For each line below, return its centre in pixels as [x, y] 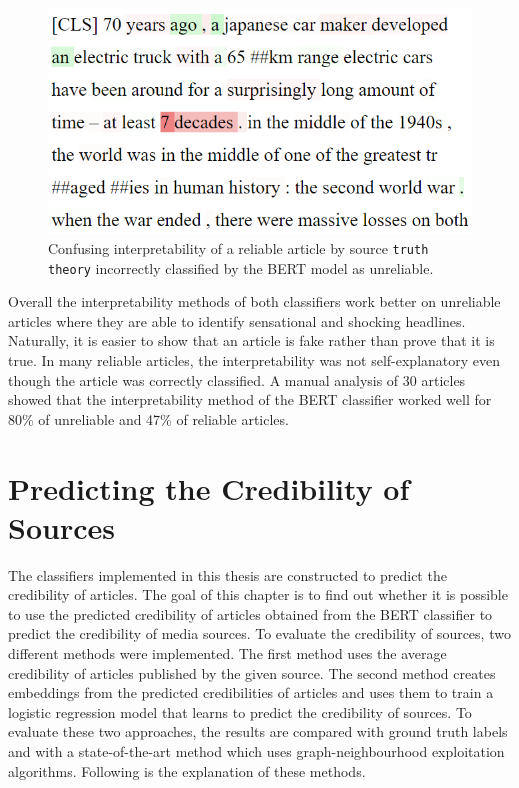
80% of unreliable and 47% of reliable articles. [148, 418]
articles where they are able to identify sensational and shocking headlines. [237, 320]
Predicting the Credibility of [209, 487]
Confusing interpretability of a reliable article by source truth [238, 247]
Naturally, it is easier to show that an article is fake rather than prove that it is [251, 340]
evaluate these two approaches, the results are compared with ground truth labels [258, 731]
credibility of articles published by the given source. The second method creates [252, 672]
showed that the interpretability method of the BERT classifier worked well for [250, 399]
